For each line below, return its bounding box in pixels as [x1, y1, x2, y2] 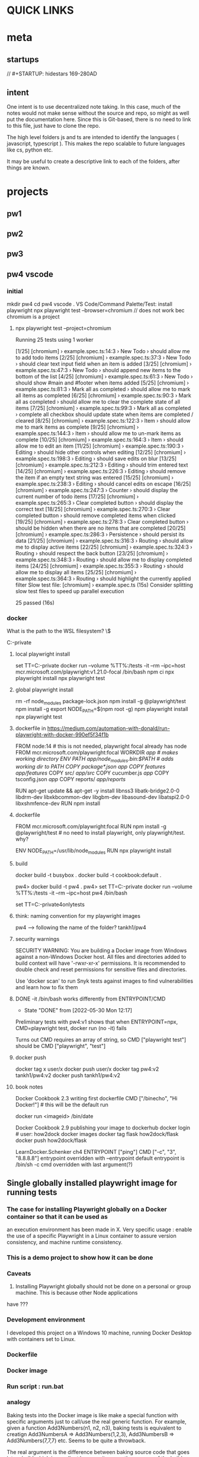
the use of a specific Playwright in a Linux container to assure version [7, 1232, 176, 1239]
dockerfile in [15, 725, 46, 732]
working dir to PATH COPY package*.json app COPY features [15, 763, 166, 770]
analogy [7, 1398, 31, 1406]
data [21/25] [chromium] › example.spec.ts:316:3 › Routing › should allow [15, 537, 193, 545]
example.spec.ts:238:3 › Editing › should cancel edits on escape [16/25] [15, 480, 191, 487]
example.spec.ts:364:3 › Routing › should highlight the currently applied [15, 575, 191, 583]
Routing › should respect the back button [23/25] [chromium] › [15, 550, 168, 557]
